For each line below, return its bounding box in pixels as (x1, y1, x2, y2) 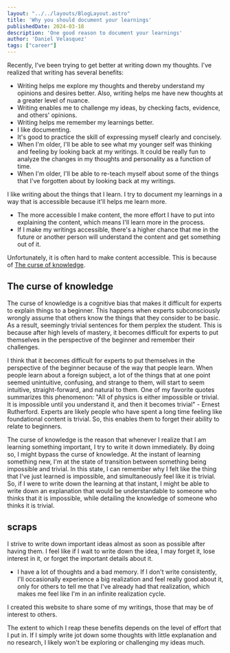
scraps (7, 521, 38, 533)
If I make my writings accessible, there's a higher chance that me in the (16, 225, 219, 234)
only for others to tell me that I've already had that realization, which (16, 582, 210, 590)
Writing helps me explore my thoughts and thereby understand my (16, 82, 205, 90)
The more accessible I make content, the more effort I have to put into (16, 211, 215, 219)
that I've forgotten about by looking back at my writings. (16, 177, 176, 185)
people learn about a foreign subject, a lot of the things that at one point (7, 371, 211, 379)
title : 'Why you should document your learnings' (7, 17, 152, 23)
